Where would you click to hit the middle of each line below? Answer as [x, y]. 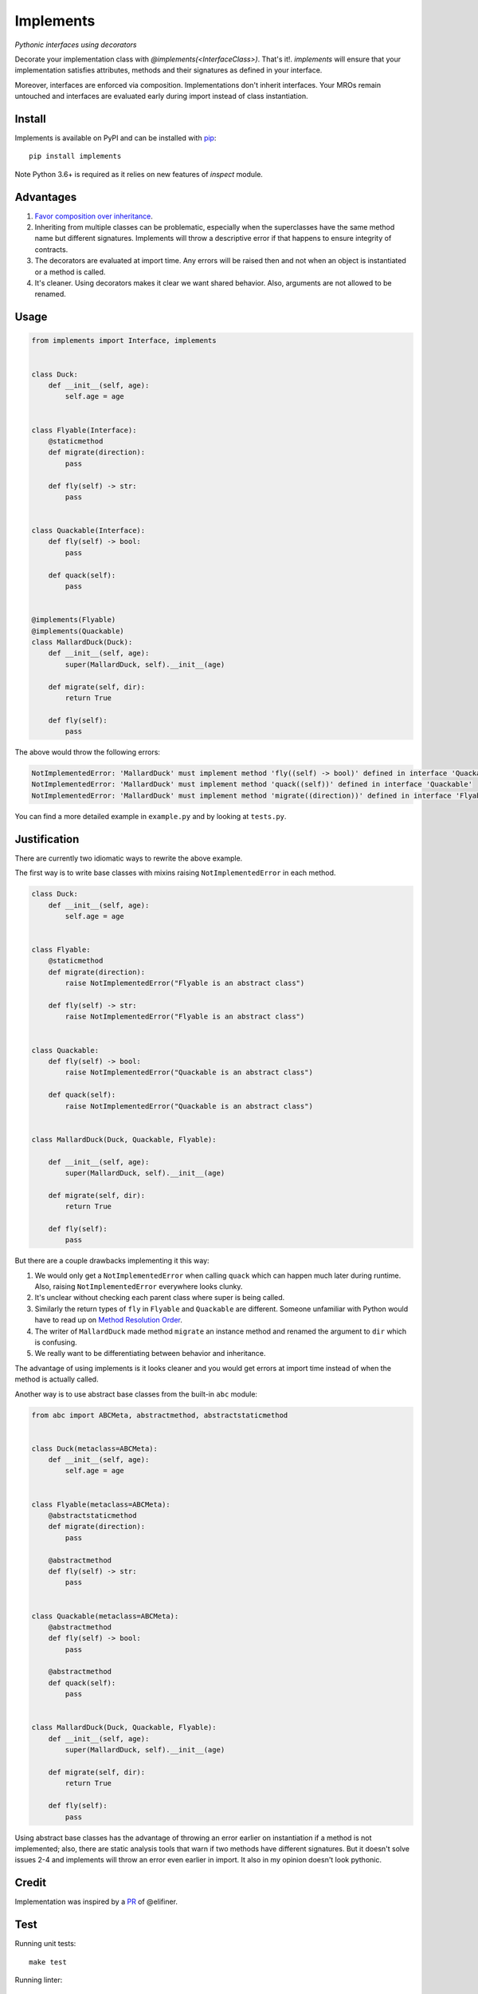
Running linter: [39, 1980]
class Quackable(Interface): [88, 531]
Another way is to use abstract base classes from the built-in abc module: [136, 1394]
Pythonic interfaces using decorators [76, 45]
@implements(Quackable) [78, 631]
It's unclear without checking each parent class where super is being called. [160, 1298]
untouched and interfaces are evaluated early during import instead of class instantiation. [161, 97]
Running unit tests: [45, 1944]
